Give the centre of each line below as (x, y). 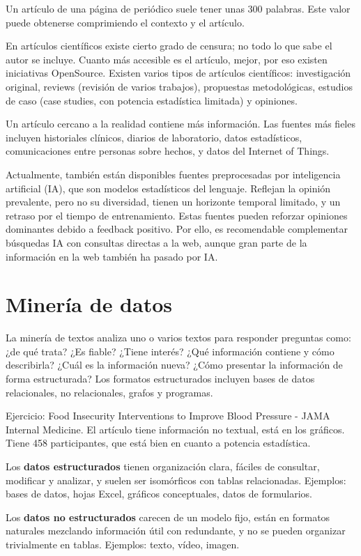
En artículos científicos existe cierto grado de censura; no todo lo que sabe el (169, 46)
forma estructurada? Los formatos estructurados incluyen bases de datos (160, 378)
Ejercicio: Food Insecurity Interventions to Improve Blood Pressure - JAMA (168, 416)
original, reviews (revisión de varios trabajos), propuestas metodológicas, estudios (179, 86)
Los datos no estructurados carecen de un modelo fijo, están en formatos (168, 517)
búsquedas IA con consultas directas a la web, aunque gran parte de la (156, 242)
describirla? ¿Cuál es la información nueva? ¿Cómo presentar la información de (174, 365)
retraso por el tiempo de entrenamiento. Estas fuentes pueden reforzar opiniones (177, 215)
